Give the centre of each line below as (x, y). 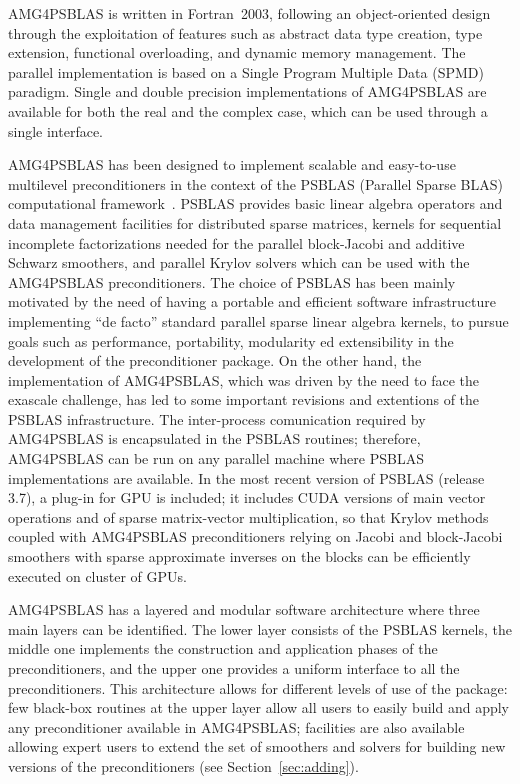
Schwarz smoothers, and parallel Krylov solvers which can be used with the (239, 262)
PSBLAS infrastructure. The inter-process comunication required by (217, 418)
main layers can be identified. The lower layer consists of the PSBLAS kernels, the (260, 628)
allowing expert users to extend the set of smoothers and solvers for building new (257, 746)
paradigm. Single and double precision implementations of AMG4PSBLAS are (247, 91)
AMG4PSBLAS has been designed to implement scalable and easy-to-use (232, 164)
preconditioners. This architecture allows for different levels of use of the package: (258, 687)
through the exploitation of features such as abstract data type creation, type (245, 32)
